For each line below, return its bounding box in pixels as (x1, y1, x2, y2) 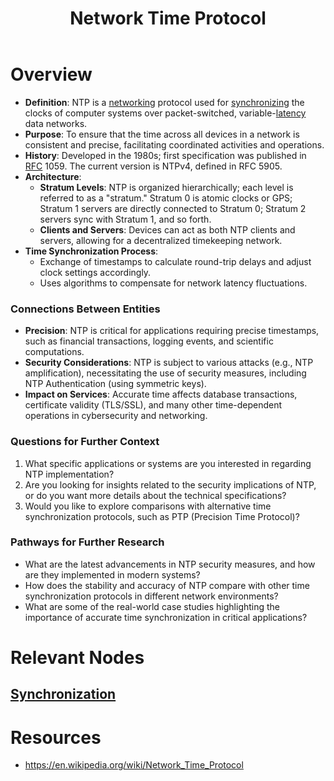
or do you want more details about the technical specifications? (24, 489, 287, 501)
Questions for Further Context (10, 435, 160, 449)
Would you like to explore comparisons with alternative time (24, 500, 272, 512)
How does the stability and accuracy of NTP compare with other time (24, 579, 310, 591)
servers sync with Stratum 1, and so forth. (39, 213, 212, 225)
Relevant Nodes (10, 647, 145, 669)
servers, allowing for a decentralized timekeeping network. (39, 234, 283, 246)
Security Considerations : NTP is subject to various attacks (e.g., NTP (24, 357, 314, 369)
